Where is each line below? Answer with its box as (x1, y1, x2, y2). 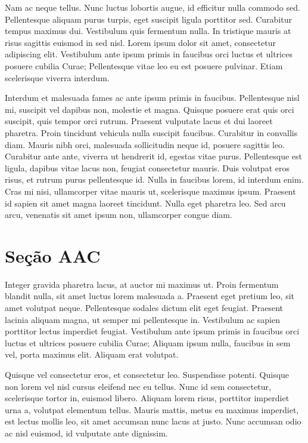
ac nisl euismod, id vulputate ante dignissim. (5, 426, 168, 439)
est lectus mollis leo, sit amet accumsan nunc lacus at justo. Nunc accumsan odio (5, 415, 301, 427)
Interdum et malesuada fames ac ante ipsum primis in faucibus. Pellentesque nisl (5, 91, 300, 104)
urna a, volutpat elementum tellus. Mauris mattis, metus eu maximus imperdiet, (5, 403, 299, 416)
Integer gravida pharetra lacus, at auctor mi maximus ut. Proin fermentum (5, 278, 279, 290)
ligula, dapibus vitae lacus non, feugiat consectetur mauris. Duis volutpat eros (5, 161, 290, 174)
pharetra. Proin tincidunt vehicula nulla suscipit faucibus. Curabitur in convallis (5, 126, 298, 139)
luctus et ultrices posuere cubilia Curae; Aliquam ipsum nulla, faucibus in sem (5, 336, 291, 349)
